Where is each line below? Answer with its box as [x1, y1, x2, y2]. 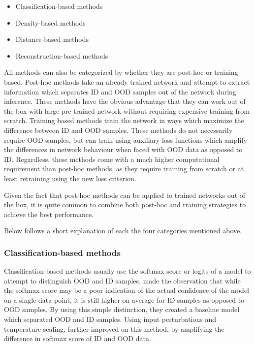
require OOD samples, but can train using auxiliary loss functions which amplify [4, 134, 247, 145]
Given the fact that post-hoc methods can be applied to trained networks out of [4, 189, 246, 200]
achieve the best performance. [4, 209, 94, 219]
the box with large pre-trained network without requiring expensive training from [4, 105, 250, 116]
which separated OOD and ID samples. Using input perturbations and [4, 314, 217, 324]
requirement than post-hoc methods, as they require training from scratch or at [4, 163, 244, 174]
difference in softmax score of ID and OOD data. [4, 333, 151, 344]
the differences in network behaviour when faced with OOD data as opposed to [4, 144, 243, 155]
